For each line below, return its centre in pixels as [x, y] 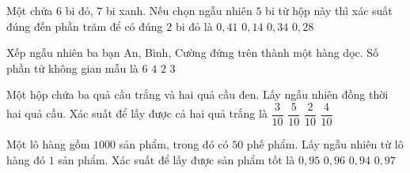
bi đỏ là [194, 26]
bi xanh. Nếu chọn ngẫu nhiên [179, 10]
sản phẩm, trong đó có [174, 144]
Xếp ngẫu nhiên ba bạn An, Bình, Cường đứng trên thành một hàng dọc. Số [193, 53]
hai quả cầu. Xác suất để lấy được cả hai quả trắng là [137, 113]
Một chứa [30, 10]
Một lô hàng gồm [48, 144]
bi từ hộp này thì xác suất [329, 10]
